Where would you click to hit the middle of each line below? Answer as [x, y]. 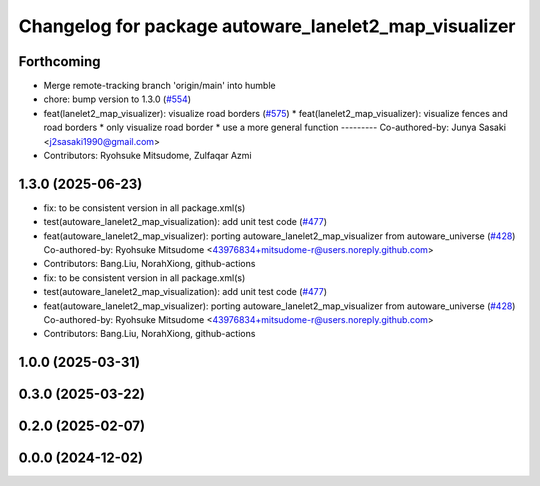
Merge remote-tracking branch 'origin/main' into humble [159, 86]
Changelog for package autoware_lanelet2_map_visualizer [267, 26]
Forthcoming [59, 61]
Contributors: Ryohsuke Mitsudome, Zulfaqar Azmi [147, 156]
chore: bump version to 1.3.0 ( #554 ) [117, 99]
